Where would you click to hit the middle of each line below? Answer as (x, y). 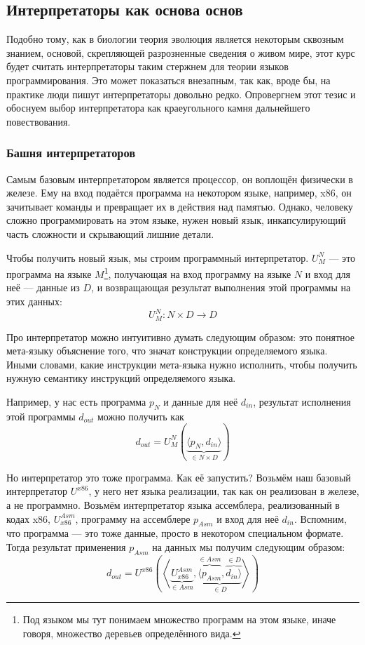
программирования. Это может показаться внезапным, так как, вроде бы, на (168, 80)
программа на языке (49, 273)
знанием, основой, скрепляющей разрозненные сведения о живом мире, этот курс (181, 52)
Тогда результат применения (66, 547)
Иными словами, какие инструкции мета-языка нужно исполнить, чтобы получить (182, 364)
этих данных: (34, 301)
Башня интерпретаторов (71, 153)
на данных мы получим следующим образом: (249, 547)
